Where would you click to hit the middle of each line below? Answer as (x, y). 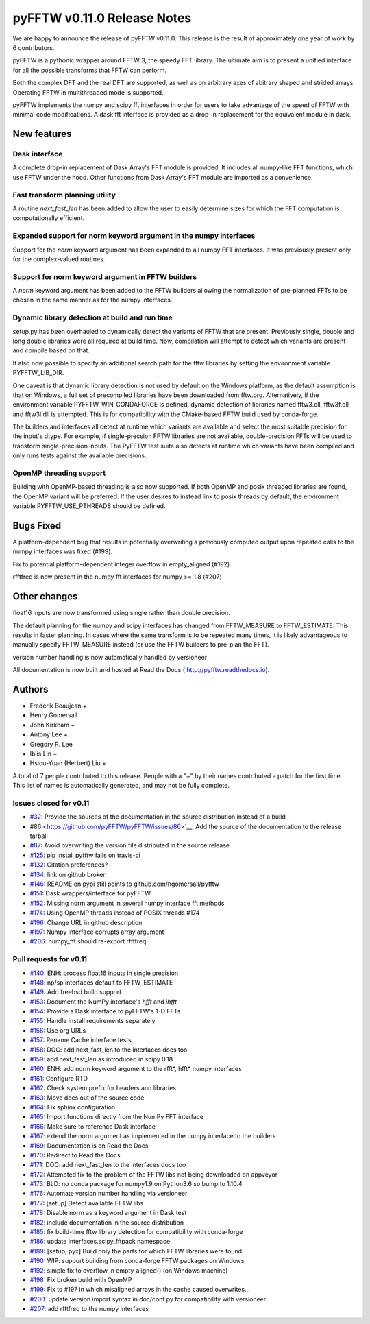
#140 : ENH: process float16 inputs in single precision (104, 973)
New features (42, 134)
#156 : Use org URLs (58, 1030)
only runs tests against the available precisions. (79, 455)
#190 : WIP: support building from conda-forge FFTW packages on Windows (137, 1261)
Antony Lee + (49, 734)
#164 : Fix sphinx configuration (73, 1107)
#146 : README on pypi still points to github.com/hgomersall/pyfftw (124, 884)
